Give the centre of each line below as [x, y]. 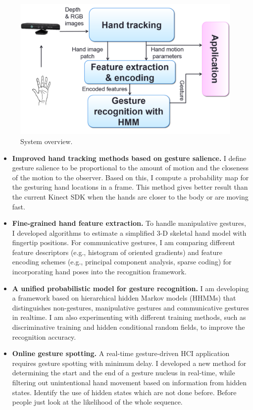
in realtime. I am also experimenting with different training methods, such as [129, 317]
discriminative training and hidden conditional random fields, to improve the [128, 327]
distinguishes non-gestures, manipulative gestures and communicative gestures [130, 307]
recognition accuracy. [44, 336]
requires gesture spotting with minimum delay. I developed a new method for [129, 363]
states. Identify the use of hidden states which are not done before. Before [124, 392]
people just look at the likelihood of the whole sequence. [97, 402]
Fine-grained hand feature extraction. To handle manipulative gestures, [129, 223]
